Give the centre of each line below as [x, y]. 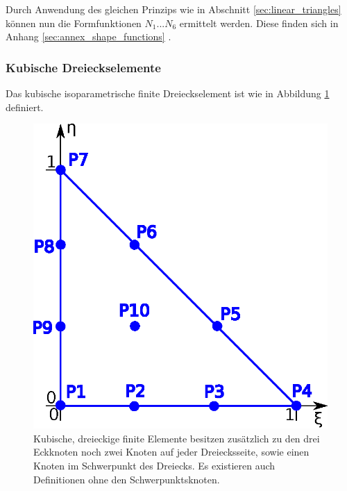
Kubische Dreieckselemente [83, 67]
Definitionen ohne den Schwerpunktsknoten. [127, 479]
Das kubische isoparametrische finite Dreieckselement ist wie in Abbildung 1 [168, 93]
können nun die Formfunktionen [74, 23]
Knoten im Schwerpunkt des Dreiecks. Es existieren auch [154, 466]
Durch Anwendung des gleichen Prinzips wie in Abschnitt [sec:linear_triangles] [173, 9]
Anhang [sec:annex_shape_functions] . [88, 36]
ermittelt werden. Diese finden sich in [259, 23]
